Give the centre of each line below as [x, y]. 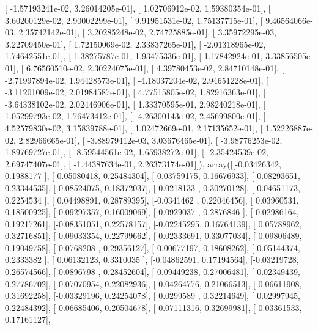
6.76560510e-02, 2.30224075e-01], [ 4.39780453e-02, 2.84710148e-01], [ [155, 68]
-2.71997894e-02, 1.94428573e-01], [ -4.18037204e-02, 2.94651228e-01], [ [137, 80]
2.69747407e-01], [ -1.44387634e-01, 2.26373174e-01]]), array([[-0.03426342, [143, 163]
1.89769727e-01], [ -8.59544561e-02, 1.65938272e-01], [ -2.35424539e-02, [137, 152]
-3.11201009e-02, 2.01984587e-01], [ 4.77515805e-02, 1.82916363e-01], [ [135, 92]
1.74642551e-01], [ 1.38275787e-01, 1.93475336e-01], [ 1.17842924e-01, [134, 56]
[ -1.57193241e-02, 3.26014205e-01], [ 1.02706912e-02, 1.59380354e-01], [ [138, 8]
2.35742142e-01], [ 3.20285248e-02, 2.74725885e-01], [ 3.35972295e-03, [148, 32]
